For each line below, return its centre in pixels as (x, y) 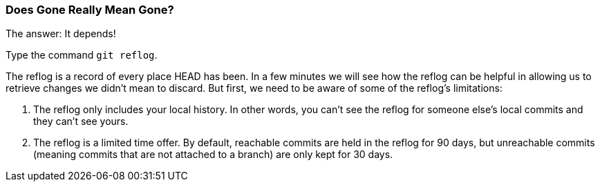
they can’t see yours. (81, 121)
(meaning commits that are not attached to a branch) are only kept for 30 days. (213, 155)
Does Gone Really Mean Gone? (90, 10)
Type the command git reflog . (82, 55)
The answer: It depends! (61, 34)
